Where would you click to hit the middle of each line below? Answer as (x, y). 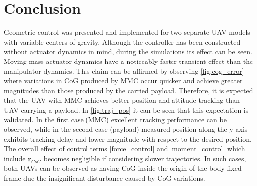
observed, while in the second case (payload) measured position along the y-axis (126, 129)
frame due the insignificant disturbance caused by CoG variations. (105, 178)
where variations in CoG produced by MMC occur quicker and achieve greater (123, 81)
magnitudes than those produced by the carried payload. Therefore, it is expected (128, 90)
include (15, 158)
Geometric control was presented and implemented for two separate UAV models (127, 32)
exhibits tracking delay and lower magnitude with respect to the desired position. (128, 139)
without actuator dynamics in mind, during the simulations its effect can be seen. (128, 51)
